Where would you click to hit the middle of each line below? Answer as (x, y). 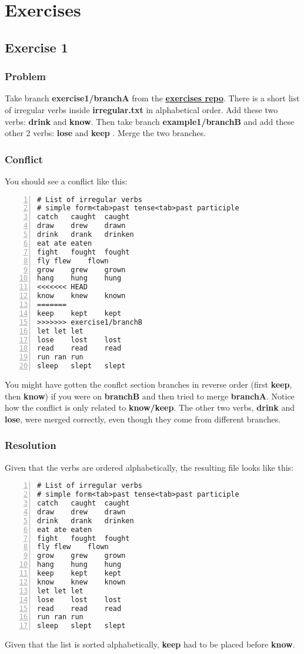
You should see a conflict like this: (66, 181)
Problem (25, 76)
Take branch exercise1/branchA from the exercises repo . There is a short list (152, 98)
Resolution (31, 445)
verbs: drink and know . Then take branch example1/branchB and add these (150, 121)
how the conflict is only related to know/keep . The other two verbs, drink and (150, 407)
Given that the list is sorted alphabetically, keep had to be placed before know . (150, 644)
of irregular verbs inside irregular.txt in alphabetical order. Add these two (141, 109)
